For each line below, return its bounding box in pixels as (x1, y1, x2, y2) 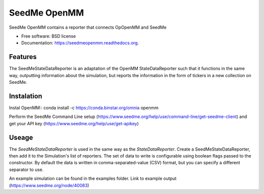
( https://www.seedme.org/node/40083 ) (9, 182, 89, 188)
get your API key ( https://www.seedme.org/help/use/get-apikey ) (9, 120, 139, 126)
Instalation (9, 92, 43, 100)
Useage (9, 133, 33, 141)
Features (9, 53, 37, 61)
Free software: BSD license (21, 33, 76, 39)
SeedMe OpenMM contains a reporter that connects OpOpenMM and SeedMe (9, 24, 167, 30)
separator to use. (9, 166, 44, 173)
